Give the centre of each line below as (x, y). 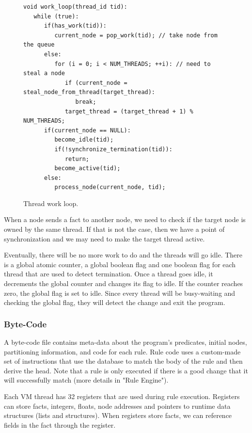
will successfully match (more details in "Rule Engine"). (86, 380)
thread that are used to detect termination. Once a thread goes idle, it (109, 274)
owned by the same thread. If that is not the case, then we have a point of (114, 229)
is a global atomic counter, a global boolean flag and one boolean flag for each (120, 264)
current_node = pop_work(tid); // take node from (136, 35)
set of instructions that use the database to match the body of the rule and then (123, 361)
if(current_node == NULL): (87, 130)
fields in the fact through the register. (60, 425)
